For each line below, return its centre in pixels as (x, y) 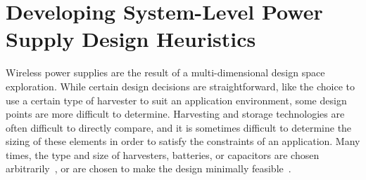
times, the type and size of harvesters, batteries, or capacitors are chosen (163, 154)
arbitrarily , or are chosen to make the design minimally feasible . (149, 168)
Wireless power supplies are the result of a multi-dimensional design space (165, 72)
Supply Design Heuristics (131, 39)
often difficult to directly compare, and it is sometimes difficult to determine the (179, 127)
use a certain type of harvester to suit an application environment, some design (176, 100)
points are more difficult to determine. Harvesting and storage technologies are (175, 114)
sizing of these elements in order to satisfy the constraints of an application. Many (183, 141)
